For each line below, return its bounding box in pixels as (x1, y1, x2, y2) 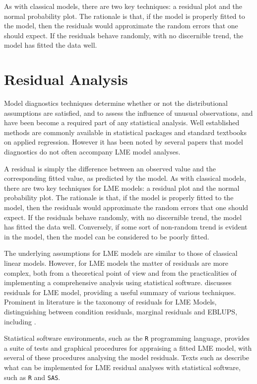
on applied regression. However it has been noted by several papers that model (4, 137, 244, 147)
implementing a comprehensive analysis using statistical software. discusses (4, 277, 232, 288)
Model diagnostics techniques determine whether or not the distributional (4, 98, 228, 108)
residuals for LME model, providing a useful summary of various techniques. (4, 287, 236, 297)
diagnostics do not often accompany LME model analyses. (4, 147, 181, 157)
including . (4, 316, 36, 326)
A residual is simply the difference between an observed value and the (4, 163, 216, 173)
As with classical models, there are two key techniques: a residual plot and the (4, 1, 243, 11)
